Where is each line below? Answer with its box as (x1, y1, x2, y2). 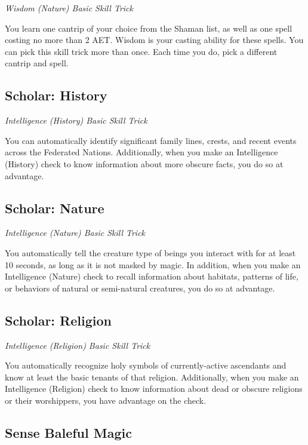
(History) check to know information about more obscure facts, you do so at (5, 157, 284, 170)
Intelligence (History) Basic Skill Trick (5, 114, 147, 127)
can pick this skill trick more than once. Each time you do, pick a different (5, 45, 278, 57)
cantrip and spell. (5, 57, 69, 69)
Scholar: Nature (5, 198, 104, 217)
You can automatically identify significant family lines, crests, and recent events (5, 134, 297, 146)
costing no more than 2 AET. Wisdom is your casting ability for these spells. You (5, 33, 304, 46)
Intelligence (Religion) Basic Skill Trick (5, 339, 150, 351)
